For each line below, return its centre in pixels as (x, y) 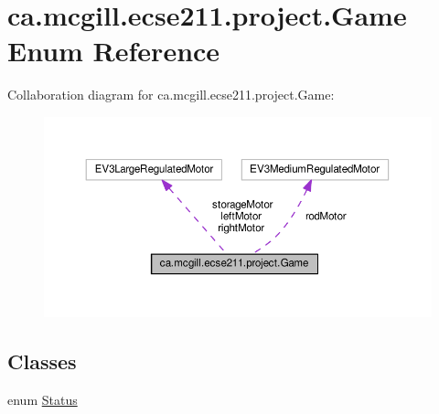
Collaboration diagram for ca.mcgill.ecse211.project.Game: (171, 95)
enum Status (43, 399)
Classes (42, 361)
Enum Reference (114, 51)
